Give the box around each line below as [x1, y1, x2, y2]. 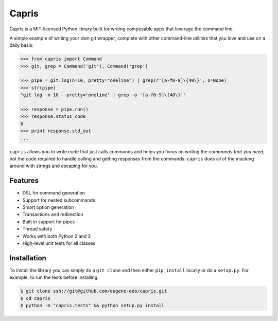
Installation [9, 254, 46, 262]
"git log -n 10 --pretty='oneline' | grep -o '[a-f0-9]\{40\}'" [20, 92, 186, 98]
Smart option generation [22, 204, 74, 210]
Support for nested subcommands [22, 197, 95, 203]
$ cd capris [20, 295, 51, 301]
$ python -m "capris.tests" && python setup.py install [20, 302, 165, 309]
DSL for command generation [22, 190, 85, 196]
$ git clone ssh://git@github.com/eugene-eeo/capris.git [20, 288, 167, 294]
